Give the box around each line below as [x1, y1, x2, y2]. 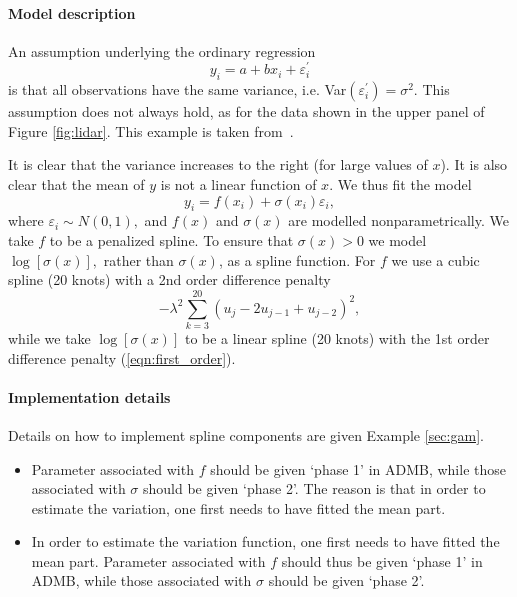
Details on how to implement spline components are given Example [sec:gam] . [8, 424, 484, 445]
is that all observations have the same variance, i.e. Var [8, 79, 347, 100]
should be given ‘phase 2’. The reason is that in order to [143, 478, 486, 499]
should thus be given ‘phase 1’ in [281, 550, 483, 571]
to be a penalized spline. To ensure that [49, 230, 294, 251]
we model [368, 230, 427, 251]
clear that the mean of [8, 174, 145, 195]
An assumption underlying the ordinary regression [8, 40, 316, 61]
